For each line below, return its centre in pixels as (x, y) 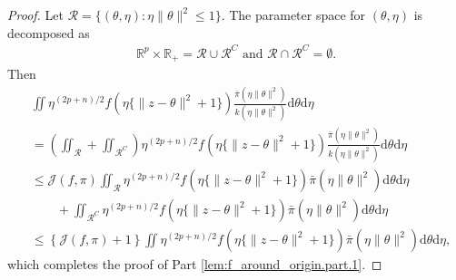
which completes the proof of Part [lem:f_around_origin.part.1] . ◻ (195, 264)
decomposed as (49, 32)
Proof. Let (35, 14)
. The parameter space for (293, 14)
